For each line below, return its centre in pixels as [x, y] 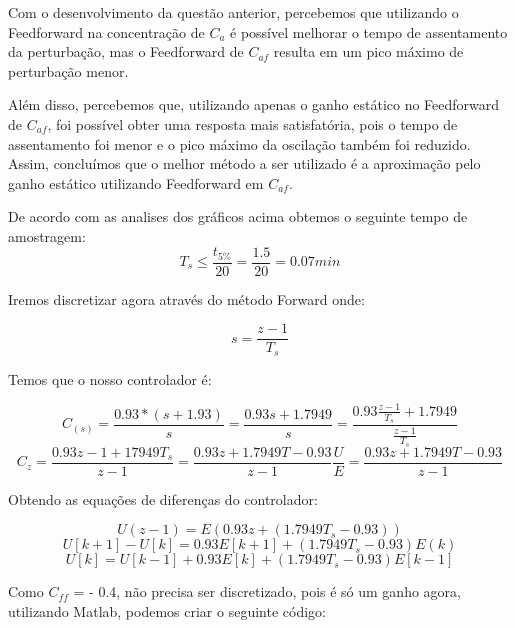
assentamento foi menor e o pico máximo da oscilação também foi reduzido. [239, 143]
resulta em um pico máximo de [368, 51]
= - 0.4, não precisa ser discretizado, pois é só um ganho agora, [267, 591]
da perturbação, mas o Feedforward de [126, 51]
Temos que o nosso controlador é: [110, 378]
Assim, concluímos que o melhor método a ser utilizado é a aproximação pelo [244, 163]
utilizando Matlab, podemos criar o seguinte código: [167, 610]
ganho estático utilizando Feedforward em [136, 182]
